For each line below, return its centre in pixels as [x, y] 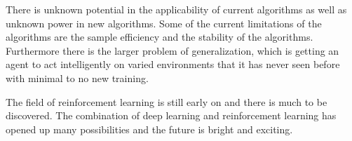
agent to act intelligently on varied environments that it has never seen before [173, 64]
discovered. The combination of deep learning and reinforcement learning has [171, 115]
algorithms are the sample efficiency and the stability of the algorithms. [160, 37]
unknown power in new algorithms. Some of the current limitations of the [164, 23]
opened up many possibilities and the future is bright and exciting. [149, 129]
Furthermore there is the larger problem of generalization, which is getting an [172, 50]
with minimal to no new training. [77, 78]
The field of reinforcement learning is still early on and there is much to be [167, 101]
